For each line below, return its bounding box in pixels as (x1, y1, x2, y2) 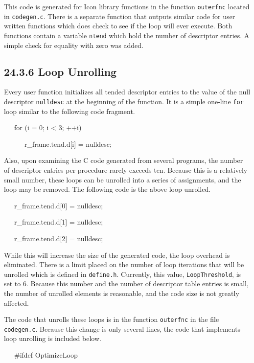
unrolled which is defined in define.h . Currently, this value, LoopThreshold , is (4, 269, 241, 279)
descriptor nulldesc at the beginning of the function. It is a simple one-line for (4, 96, 244, 106)
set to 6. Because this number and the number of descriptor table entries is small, (4, 278, 249, 289)
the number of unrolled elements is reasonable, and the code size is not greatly (4, 288, 239, 298)
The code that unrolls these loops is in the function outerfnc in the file (4, 314, 219, 324)
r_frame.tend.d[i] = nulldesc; (24, 138, 112, 149)
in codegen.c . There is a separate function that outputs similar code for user (4, 11, 235, 21)
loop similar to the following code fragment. (4, 106, 135, 116)
